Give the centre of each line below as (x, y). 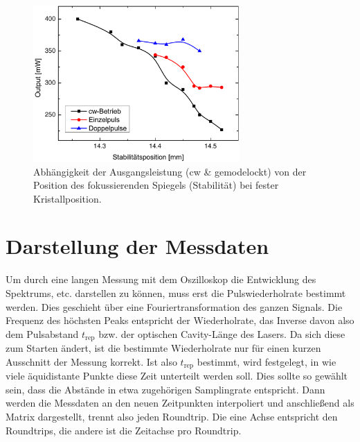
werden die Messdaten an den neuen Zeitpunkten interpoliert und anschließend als (180, 403)
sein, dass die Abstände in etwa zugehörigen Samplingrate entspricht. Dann (165, 389)
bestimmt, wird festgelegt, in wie (267, 361)
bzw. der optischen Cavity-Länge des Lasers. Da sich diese (222, 333)
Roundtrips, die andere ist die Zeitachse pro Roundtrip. (124, 430)
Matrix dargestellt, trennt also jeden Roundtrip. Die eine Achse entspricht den (172, 417)
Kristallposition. (67, 198)
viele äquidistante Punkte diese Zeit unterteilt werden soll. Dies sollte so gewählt (177, 376)
